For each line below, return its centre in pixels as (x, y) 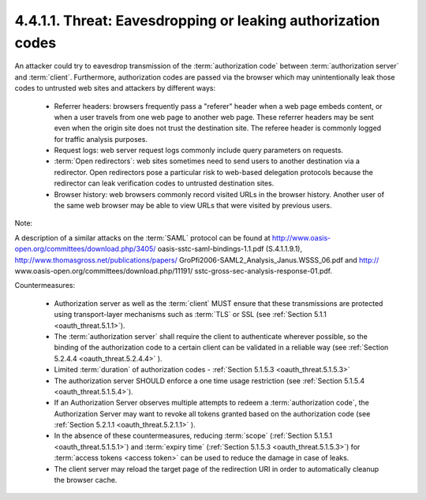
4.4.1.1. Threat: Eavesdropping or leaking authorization (197, 21)
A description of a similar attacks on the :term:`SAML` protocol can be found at (143, 237)
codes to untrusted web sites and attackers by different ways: (115, 88)
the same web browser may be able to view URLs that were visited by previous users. (193, 206)
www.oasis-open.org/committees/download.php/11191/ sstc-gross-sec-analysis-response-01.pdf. (174, 271)
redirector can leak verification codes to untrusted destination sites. (164, 183)
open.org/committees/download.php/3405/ (85, 249)
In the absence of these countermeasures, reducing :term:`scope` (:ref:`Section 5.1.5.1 (193, 436)
